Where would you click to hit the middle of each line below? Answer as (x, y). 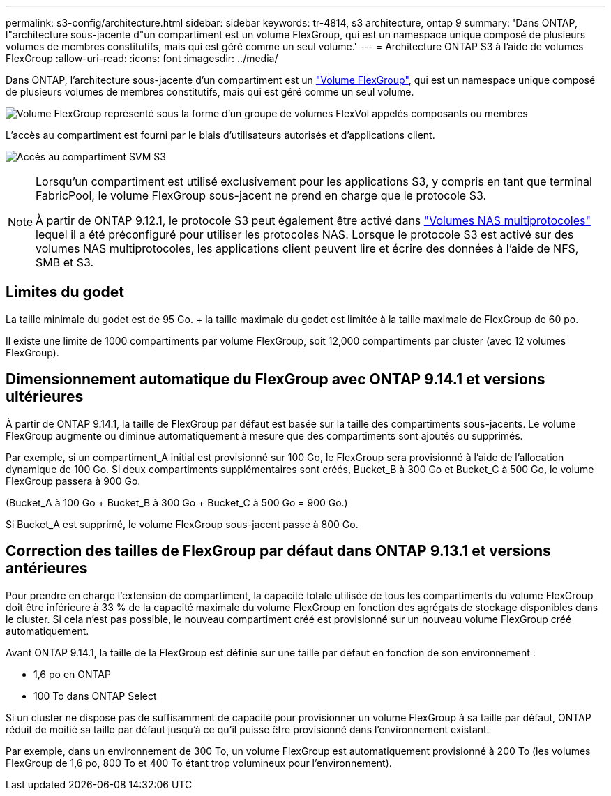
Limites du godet (65, 292)
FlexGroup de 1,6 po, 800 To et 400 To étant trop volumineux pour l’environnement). (199, 763)
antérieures (47, 569)
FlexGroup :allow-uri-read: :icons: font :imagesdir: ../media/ (142, 58)
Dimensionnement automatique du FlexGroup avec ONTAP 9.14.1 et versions (276, 380)
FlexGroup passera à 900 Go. (73, 481)
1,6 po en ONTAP (72, 674)
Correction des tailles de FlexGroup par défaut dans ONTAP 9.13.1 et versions (278, 551)
